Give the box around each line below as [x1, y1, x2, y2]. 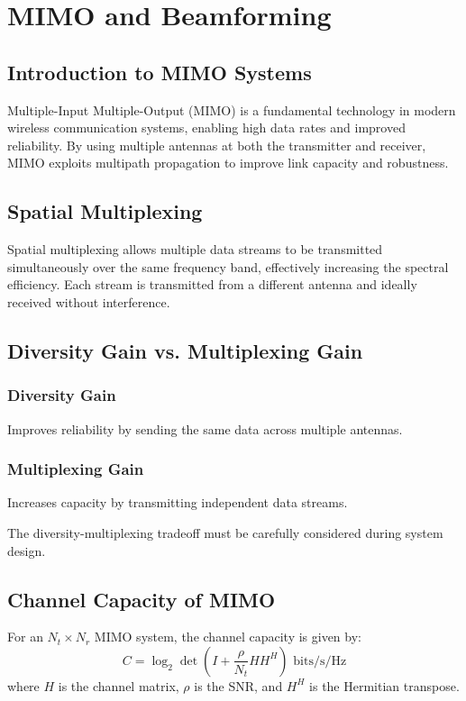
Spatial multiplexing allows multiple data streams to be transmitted [7, 240, 383, 259]
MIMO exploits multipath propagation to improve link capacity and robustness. [7, 153, 449, 172]
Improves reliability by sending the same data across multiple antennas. [7, 419, 403, 438]
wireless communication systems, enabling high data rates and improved [7, 118, 406, 137]
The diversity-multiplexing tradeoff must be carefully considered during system [7, 523, 443, 542]
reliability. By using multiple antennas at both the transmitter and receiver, [7, 135, 426, 154]
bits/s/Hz [293, 654, 347, 668]
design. [7, 541, 46, 560]
